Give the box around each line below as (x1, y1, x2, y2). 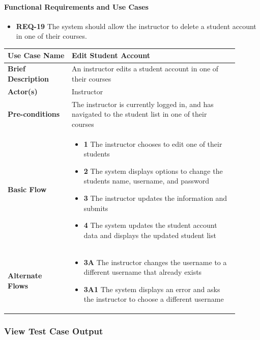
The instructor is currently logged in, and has (71, 98, 214, 109)
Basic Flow (8, 184, 47, 195)
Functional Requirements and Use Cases (4, 1, 149, 12)
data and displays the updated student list (83, 229, 216, 240)
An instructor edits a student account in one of (71, 63, 219, 74)
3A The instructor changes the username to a (83, 256, 227, 267)
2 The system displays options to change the (83, 165, 223, 176)
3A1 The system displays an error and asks (83, 283, 220, 294)
